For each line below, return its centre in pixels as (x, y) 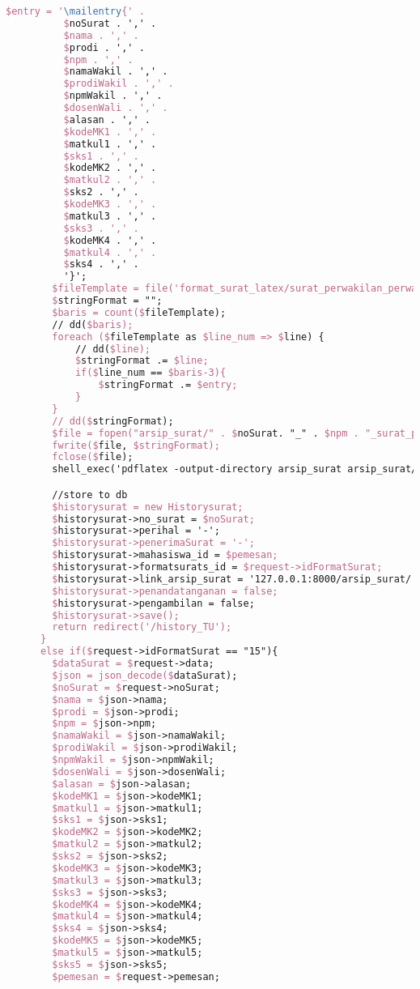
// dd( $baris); (93, 324)
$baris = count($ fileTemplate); (139, 312)
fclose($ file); (93, 457)
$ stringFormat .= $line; (142, 361)
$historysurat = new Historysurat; (148, 507)
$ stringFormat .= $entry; (168, 385)
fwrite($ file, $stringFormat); (136, 445)
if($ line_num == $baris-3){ (151, 373)
